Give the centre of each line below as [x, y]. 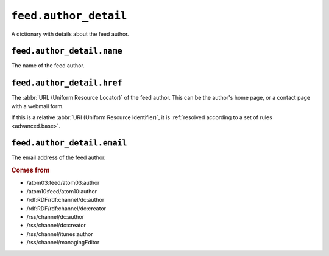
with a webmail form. [37, 106]
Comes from [30, 170]
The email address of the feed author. [58, 157]
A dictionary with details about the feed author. [70, 34]
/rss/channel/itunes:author [60, 234]
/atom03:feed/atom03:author [63, 183]
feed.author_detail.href [67, 83]
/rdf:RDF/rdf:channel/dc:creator [66, 208]
